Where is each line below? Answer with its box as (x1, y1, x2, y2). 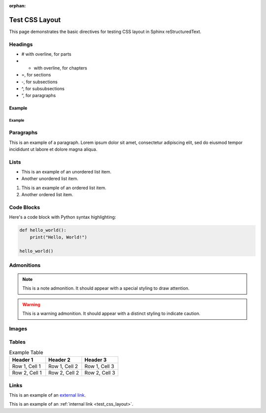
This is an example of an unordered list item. (21, 169, 112, 175)
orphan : (9, 3, 26, 8)
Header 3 (84, 356, 107, 363)
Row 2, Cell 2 (48, 370, 79, 377)
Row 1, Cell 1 (12, 363, 41, 370)
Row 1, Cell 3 (84, 363, 114, 370)
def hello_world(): (19, 227, 66, 233)
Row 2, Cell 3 (84, 370, 115, 377)
